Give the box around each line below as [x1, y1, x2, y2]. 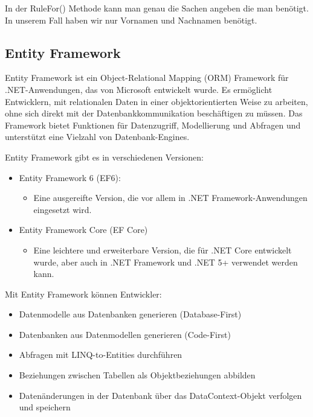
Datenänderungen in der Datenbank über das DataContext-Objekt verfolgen [19, 389, 302, 401]
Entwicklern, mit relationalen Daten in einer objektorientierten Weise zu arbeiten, [5, 95, 308, 107]
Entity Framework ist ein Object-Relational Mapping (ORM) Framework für [5, 71, 289, 84]
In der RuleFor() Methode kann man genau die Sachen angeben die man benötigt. [5, 2, 309, 14]
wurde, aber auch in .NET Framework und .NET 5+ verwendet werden [33, 255, 298, 268]
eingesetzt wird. [33, 203, 92, 215]
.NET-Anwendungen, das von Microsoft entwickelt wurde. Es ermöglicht [5, 83, 273, 95]
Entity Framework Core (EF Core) [19, 223, 148, 236]
